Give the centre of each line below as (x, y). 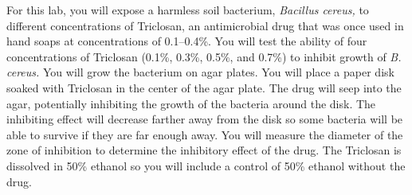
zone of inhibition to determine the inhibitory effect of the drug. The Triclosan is (204, 150)
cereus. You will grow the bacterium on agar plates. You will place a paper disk (200, 72)
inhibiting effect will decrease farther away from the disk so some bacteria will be (205, 119)
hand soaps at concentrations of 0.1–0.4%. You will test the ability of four (187, 41)
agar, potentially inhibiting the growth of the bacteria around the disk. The (191, 103)
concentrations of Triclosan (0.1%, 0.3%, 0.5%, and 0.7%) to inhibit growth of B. (204, 56)
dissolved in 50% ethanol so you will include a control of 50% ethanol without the (206, 165)
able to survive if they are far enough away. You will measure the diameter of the (205, 134)
